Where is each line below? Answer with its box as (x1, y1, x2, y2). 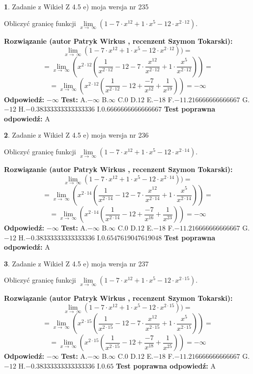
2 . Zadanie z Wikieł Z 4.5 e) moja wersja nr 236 (4, 130, 149, 140)
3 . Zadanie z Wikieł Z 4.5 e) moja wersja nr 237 (4, 258, 149, 268)
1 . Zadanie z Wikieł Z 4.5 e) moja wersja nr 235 (4, 1, 149, 11)
